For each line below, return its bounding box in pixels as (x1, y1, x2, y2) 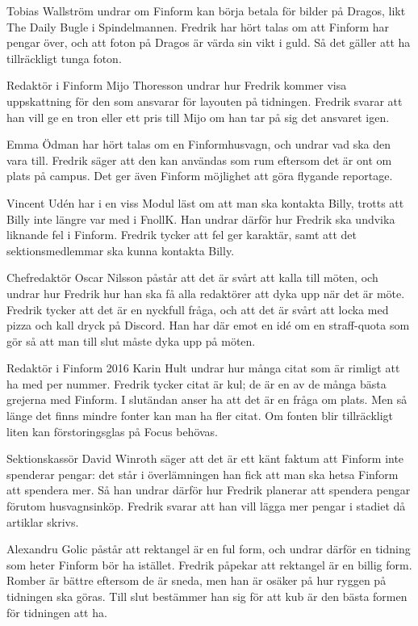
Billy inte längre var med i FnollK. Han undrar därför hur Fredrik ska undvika (6, 210, 395, 227)
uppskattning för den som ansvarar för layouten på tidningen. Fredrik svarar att (6, 92, 403, 109)
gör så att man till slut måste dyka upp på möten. (6, 332, 256, 349)
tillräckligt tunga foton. (6, 49, 122, 66)
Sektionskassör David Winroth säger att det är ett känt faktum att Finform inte (6, 450, 404, 467)
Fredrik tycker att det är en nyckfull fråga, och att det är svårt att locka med (6, 300, 389, 317)
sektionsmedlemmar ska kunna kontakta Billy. (6, 242, 235, 258)
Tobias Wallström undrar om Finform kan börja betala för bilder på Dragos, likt (6, 2, 406, 19)
